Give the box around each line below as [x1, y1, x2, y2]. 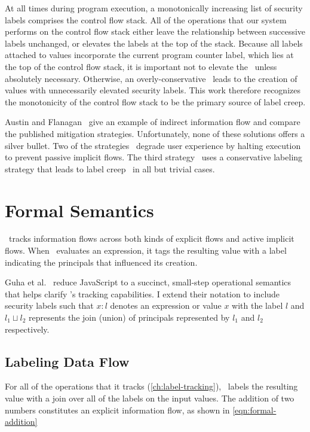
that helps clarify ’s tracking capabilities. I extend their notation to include [5, 287, 280, 300]
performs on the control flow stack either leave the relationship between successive [5, 25, 306, 38]
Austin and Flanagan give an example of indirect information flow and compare [5, 115, 300, 128]
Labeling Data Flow [5, 352, 130, 370]
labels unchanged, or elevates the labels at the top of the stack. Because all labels [5, 36, 303, 49]
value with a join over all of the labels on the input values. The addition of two [5, 391, 294, 404]
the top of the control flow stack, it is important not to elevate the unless [5, 60, 277, 72]
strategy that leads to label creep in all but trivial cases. [5, 162, 215, 175]
